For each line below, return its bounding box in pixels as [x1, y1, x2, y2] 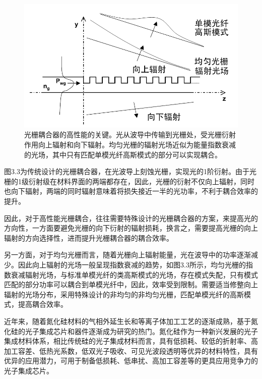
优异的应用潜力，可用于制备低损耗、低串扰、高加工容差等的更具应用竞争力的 [4, 355, 258, 366]
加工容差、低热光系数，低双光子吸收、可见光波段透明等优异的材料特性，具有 [4, 345, 258, 356]
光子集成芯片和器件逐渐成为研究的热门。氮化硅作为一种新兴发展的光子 [25, 326, 258, 336]
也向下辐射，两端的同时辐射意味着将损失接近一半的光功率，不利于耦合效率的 [4, 186, 258, 196]
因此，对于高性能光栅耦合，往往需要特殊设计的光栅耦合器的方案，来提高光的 [4, 212, 258, 223]
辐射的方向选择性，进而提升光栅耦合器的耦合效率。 [4, 232, 173, 243]
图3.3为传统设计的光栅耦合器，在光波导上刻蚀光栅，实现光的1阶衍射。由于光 [4, 166, 256, 177]
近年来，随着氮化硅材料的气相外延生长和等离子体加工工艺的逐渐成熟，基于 [4, 315, 251, 326]
